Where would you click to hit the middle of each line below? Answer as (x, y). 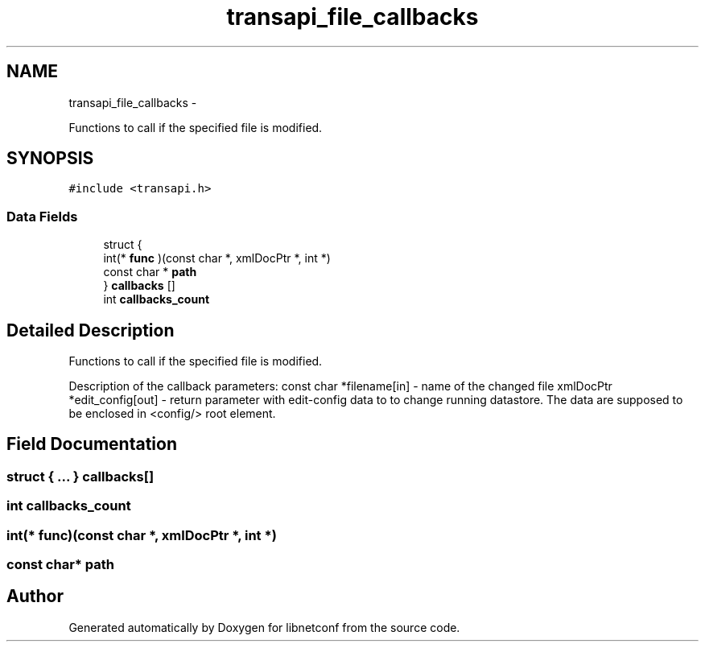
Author (35, 596)
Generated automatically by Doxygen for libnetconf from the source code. (264, 627)
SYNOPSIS (50, 159)
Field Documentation (92, 444)
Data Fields (42, 216)
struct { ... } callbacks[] (80, 476)
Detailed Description (91, 330)
